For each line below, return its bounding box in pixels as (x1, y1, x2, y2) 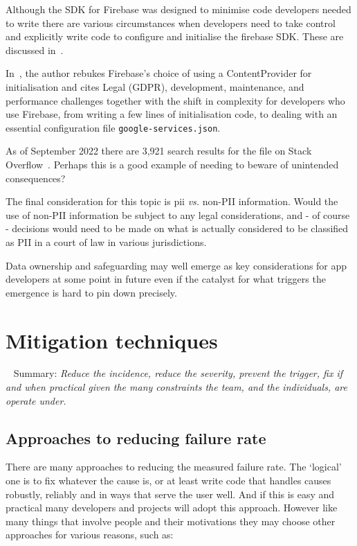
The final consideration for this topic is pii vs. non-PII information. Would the (6, 194, 338, 209)
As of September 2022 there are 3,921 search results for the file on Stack (6, 143, 312, 158)
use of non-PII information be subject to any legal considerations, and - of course (6, 207, 350, 222)
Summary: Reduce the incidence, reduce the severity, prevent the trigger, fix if (13, 366, 343, 380)
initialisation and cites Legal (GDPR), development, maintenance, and (6, 79, 304, 94)
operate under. (6, 393, 66, 407)
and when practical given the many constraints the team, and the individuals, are (6, 380, 347, 394)
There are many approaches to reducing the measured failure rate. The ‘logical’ (6, 459, 342, 474)
